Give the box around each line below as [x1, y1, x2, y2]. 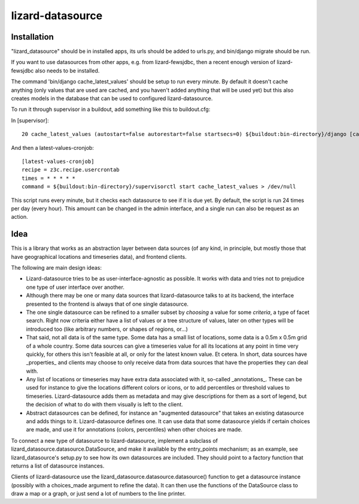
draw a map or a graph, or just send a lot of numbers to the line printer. [11, 490, 186, 497]
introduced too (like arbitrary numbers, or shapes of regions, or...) [26, 325, 188, 333]
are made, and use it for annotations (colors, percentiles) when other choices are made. [26, 426, 242, 433]
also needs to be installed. [35, 67, 100, 74]
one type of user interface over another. [26, 283, 125, 291]
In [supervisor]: [11, 117, 49, 124]
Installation [11, 32, 54, 42]
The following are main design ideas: [11, 264, 102, 271]
